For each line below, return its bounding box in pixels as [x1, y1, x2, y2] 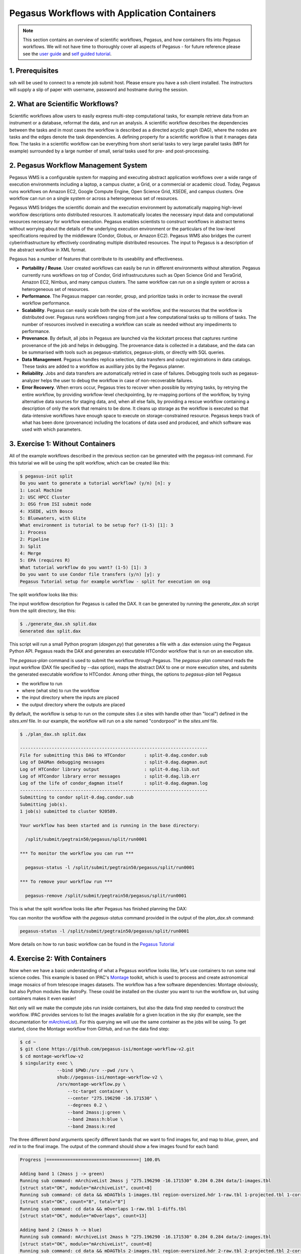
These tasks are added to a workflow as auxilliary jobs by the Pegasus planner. [22, 363, 185, 369]
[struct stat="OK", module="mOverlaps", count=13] [20, 1213, 147, 1219]
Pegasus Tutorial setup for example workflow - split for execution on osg [20, 578, 211, 584]
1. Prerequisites [9, 66, 59, 75]
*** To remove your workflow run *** [20, 878, 113, 884]
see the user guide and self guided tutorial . [23, 51, 112, 57]
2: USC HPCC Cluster [20, 494, 70, 500]
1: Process [20, 529, 47, 535]
